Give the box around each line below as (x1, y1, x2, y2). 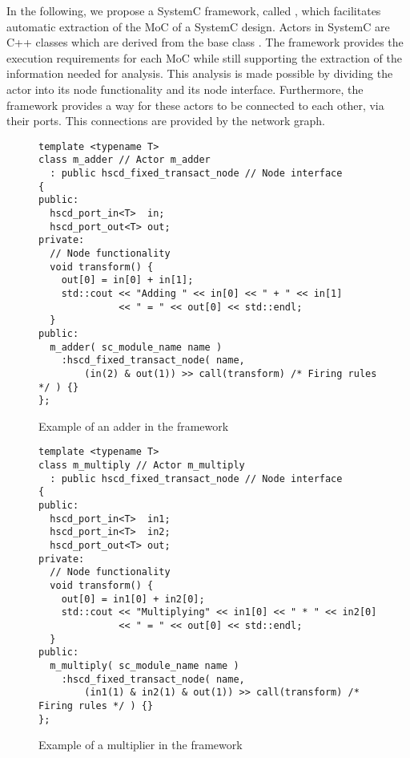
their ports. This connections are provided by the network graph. (6, 112, 325, 129)
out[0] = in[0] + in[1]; (61, 274, 194, 286)
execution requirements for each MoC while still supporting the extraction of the (6, 49, 402, 66)
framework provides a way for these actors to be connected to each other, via (6, 96, 384, 113)
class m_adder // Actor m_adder (38, 154, 211, 166)
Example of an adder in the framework (38, 417, 229, 434)
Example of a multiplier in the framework (38, 736, 243, 753)
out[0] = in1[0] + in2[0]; (61, 593, 205, 605)
